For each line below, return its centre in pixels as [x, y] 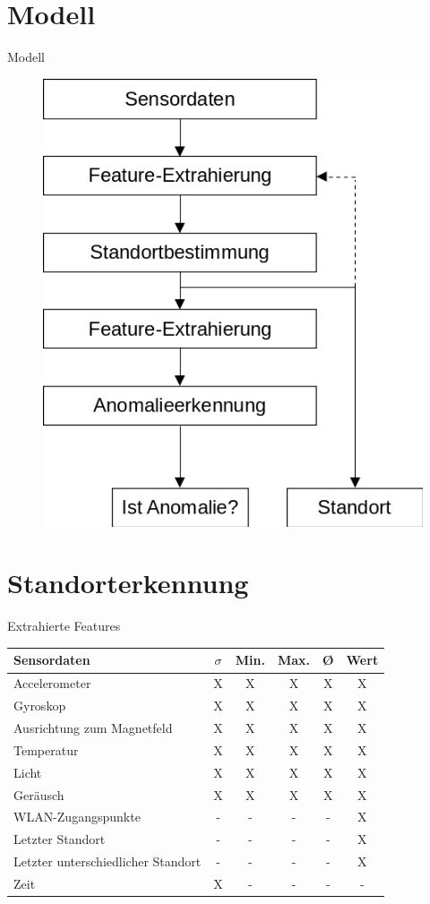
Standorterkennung [128, 583]
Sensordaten [52, 660]
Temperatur [46, 749]
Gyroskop [40, 706]
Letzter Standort [60, 839]
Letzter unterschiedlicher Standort [107, 861]
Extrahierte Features [64, 626]
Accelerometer [52, 683]
